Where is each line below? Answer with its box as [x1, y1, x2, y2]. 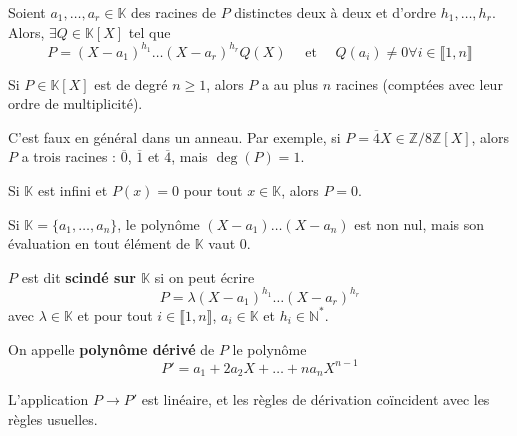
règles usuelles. [8, 408, 98, 429]
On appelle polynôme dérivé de [8, 338, 215, 359]
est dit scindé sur [21, 266, 136, 287]
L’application [8, 389, 89, 410]
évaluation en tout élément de [8, 233, 190, 254]
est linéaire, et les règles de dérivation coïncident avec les [141, 389, 490, 410]
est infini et [37, 180, 108, 201]
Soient [8, 2, 46, 22]
